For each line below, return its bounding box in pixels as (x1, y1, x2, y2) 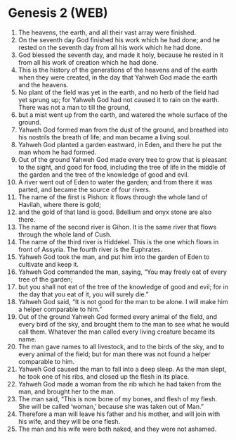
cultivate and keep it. (18, 260, 79, 268)
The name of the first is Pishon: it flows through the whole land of (18, 192, 208, 201)
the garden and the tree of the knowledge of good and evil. (18, 170, 190, 179)
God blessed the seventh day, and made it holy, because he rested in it (18, 51, 224, 59)
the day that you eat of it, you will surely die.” (18, 290, 149, 298)
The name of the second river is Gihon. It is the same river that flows (18, 222, 217, 231)
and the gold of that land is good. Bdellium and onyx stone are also (18, 208, 212, 216)
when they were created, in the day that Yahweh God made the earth (18, 73, 218, 82)
